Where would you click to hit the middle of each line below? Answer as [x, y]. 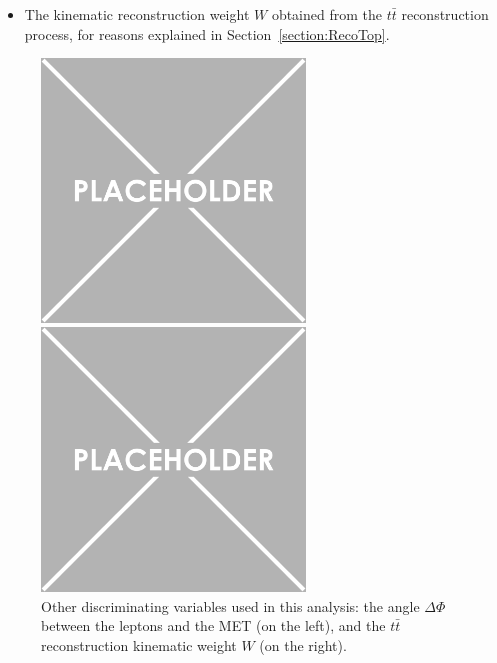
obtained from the [326, 14]
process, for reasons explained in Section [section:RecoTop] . [207, 33]
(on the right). [303, 644]
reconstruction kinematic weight [139, 644]
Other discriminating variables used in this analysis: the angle [230, 605]
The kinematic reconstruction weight [137, 14]
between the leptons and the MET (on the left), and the [213, 625]
